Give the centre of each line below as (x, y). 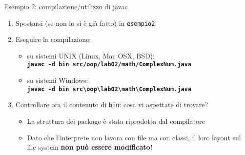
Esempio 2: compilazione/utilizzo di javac (66, 6)
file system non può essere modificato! (90, 147)
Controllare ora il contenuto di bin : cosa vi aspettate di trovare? (112, 105)
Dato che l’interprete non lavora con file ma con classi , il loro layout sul (134, 137)
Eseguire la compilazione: (53, 39)
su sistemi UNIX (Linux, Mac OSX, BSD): (91, 55)
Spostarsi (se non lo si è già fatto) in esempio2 (85, 23)
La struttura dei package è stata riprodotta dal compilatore (116, 121)
